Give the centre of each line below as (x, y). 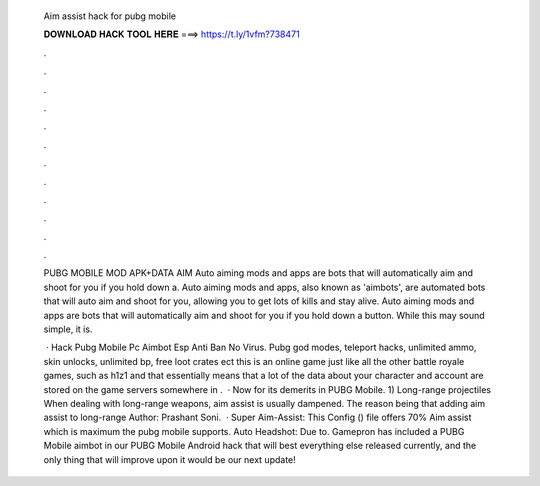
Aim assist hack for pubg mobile (110, 16)
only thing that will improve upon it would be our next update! (170, 459)
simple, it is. (68, 329)
